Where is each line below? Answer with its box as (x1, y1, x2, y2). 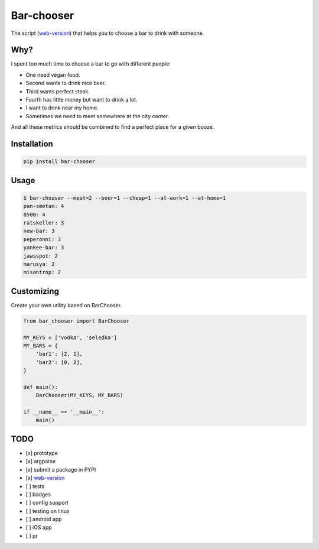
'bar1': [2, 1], (35, 350, 83, 358)
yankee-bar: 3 (23, 244, 64, 251)
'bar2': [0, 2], (35, 359, 83, 366)
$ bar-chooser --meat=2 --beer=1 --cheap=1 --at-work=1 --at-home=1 (23, 194, 226, 201)
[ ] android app (25, 516, 62, 523)
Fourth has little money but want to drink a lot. (25, 96, 138, 103)
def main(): (23, 384, 58, 390)
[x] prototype (25, 449, 58, 456)
